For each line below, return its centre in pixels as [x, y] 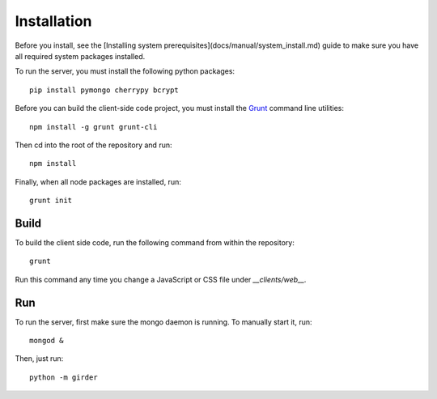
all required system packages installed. [80, 56]
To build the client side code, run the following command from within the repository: [155, 242]
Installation [53, 21]
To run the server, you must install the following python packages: [125, 71]
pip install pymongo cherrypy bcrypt [104, 90]
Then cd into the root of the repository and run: [93, 145]
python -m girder [64, 377]
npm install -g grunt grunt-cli [93, 127]
